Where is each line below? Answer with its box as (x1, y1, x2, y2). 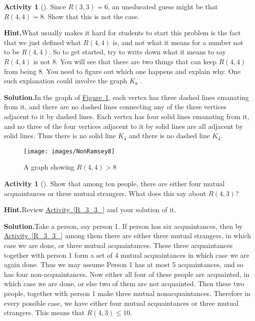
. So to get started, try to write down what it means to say (49, 47, 226, 57)
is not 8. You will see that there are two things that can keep (33, 56, 217, 66)
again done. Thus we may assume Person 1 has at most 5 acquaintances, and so (4, 259, 244, 270)
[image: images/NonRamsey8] (24, 148, 115, 155)
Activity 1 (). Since (4, 1, 66, 11)
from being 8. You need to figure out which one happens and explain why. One (4, 66, 241, 76)
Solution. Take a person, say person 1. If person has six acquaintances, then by (4, 221, 243, 231)
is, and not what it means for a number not (112, 37, 244, 47)
